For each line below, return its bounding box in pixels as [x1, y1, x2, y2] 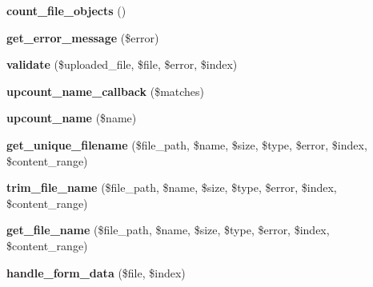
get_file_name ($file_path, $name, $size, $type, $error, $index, [6, 221, 330, 238]
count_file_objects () [6, 2, 126, 18]
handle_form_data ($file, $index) [6, 264, 186, 281]
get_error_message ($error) [6, 29, 159, 46]
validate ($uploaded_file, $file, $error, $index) [6, 56, 238, 73]
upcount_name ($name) [6, 110, 137, 126]
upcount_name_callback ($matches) [6, 82, 205, 99]
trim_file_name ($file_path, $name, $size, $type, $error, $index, [6, 179, 337, 196]
